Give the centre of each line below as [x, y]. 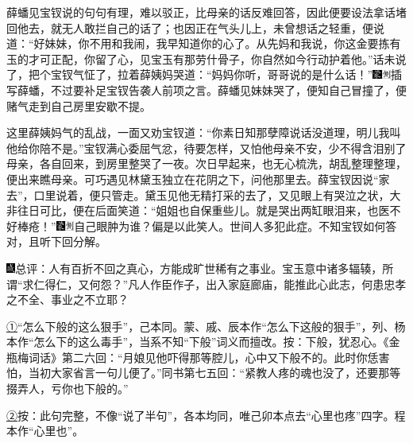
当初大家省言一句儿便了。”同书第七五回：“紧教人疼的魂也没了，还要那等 [214, 373]
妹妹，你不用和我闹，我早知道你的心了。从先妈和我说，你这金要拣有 [223, 43]
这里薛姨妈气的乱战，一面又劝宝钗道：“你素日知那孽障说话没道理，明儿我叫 [204, 132]
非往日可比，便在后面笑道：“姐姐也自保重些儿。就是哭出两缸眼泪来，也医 [198, 210]
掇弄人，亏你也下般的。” [68, 389]
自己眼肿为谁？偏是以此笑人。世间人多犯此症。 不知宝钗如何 [230, 225]
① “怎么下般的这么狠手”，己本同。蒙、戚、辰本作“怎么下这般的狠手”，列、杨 [206, 326]
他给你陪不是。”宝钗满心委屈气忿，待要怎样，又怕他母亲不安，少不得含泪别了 [206, 148]
